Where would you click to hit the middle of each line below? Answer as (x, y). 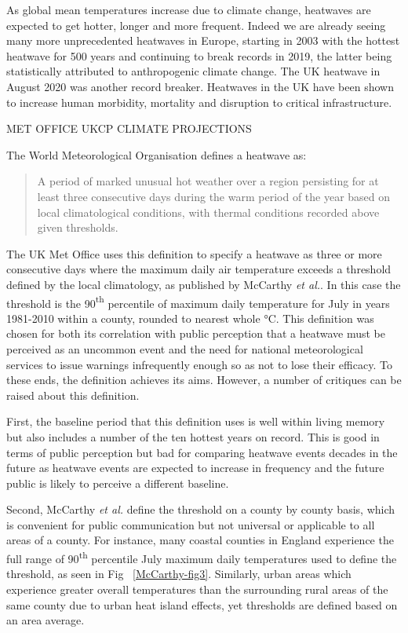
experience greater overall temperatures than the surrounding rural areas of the (197, 589)
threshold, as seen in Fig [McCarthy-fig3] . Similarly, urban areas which (179, 574)
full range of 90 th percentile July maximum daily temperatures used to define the (202, 557)
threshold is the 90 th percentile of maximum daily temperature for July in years (198, 302)
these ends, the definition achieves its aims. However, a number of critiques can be (204, 380)
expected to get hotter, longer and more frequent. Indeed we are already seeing (196, 25)
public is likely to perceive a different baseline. (118, 483)
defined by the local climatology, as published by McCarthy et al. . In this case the (204, 284)
